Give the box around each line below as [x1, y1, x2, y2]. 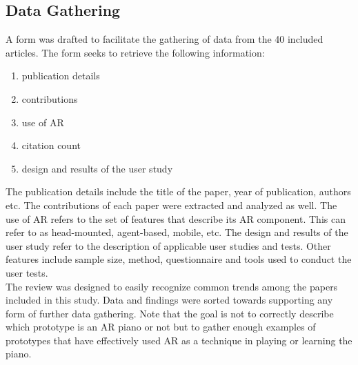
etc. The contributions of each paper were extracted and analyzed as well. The [6, 197, 337, 212]
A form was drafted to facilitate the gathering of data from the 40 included [6, 32, 324, 46]
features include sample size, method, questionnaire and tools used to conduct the [6, 252, 352, 266]
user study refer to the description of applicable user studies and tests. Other [6, 238, 331, 253]
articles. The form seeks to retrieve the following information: [6, 45, 265, 59]
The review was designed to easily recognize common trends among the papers [6, 279, 338, 293]
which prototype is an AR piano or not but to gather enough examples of [6, 319, 316, 334]
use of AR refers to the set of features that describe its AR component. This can [6, 211, 346, 226]
